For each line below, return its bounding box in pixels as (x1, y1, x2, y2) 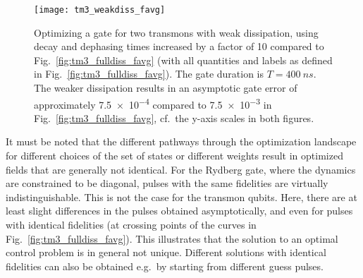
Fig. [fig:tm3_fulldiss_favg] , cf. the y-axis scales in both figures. (34, 110, 314, 125)
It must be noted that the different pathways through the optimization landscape (6, 134, 357, 149)
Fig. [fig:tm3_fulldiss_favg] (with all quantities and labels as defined (34, 52, 333, 67)
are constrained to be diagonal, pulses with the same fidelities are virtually (6, 176, 328, 191)
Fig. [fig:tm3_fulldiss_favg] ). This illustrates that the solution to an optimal (6, 231, 338, 246)
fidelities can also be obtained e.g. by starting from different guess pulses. (6, 258, 324, 273)
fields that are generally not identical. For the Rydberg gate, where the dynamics (6, 162, 356, 176)
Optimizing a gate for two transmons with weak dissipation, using (34, 25, 319, 40)
